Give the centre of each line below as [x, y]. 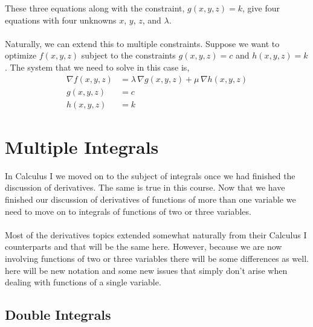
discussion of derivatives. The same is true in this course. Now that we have [145, 187]
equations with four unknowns [61, 20]
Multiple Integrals [82, 146]
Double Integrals [58, 315]
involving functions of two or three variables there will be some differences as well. [157, 258]
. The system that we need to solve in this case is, [97, 67]
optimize [21, 55]
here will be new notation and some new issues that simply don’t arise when [146, 270]
